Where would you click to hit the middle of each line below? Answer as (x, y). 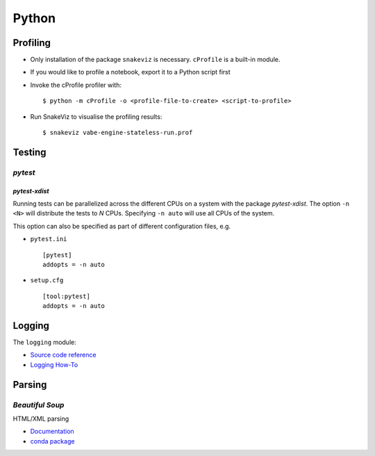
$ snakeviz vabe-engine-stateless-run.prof (118, 133)
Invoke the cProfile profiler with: (76, 85)
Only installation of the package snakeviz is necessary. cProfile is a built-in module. (155, 60)
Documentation (52, 432)
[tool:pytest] (66, 296)
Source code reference (63, 355)
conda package (52, 441)
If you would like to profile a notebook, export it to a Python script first (130, 72)
